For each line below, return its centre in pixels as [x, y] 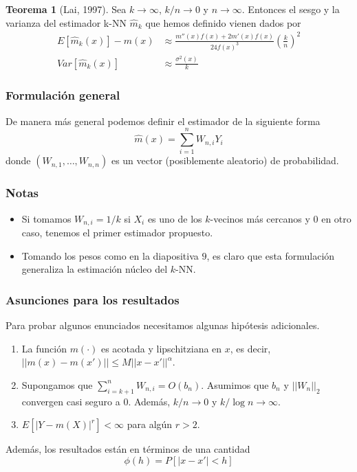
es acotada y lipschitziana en [161, 348]
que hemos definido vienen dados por [223, 22]
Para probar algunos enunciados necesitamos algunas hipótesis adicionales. [163, 325]
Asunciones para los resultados [93, 299]
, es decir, [250, 348]
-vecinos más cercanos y [260, 218]
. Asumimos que [235, 384]
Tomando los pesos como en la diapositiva [110, 255]
